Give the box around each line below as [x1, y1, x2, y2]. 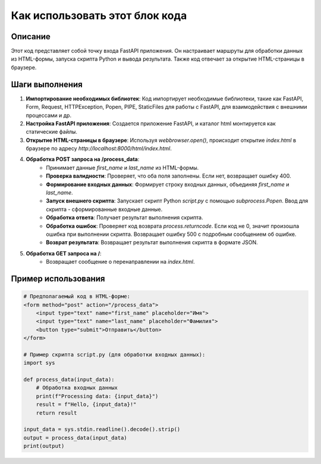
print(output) [23, 443, 65, 450]
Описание [11, 31, 51, 42]
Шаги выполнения [11, 79, 83, 89]
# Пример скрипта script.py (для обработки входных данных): [23, 351, 206, 358]
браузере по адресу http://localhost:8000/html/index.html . [26, 145, 172, 152]
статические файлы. [26, 128, 77, 135]
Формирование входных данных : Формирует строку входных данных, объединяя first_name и [46, 181, 289, 188]
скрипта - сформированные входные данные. [46, 206, 163, 213]
